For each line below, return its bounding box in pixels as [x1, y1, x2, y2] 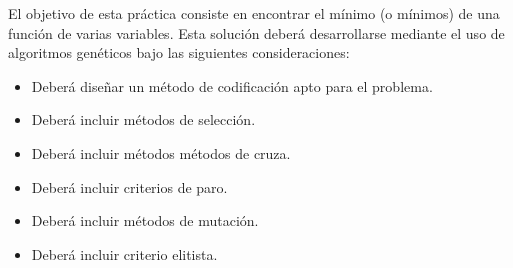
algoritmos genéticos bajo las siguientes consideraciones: [8, 42, 350, 63]
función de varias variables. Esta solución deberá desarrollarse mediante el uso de [8, 22, 505, 43]
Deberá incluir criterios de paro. [31, 176, 228, 197]
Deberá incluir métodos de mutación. [31, 210, 259, 231]
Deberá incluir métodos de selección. [31, 109, 256, 130]
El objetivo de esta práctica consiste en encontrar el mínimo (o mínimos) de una [8, 3, 500, 23]
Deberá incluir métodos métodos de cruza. [31, 142, 291, 163]
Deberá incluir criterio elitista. [31, 243, 218, 264]
